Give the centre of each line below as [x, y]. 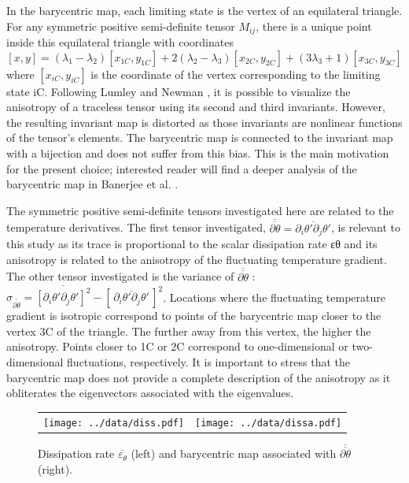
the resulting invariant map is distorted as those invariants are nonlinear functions [204, 122]
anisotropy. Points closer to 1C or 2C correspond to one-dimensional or [177, 346]
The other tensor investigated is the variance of [120, 276]
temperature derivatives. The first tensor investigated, [136, 227]
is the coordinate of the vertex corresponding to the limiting [236, 74]
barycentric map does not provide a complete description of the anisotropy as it [199, 377]
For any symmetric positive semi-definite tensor [121, 26]
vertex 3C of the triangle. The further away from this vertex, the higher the [189, 331]
